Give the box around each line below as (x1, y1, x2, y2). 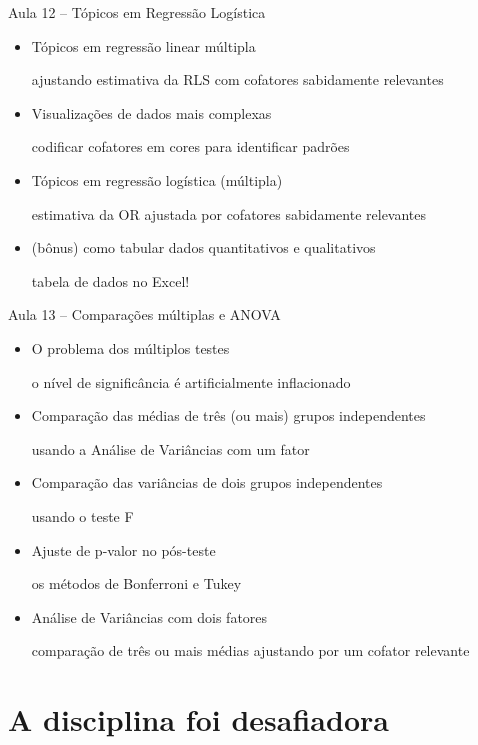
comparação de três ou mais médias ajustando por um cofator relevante (31, 640, 470, 661)
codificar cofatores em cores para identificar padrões (31, 136, 350, 157)
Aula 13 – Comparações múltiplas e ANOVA (8, 304, 281, 325)
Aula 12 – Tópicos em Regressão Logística (8, 2, 266, 22)
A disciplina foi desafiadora (8, 699, 389, 740)
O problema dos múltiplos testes (31, 337, 230, 358)
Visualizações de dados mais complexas (31, 102, 272, 123)
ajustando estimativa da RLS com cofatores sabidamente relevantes (31, 69, 444, 90)
